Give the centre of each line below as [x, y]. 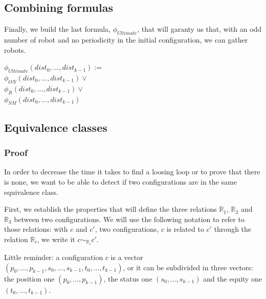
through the [233, 229]
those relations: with [36, 229]
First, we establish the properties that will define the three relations [110, 209]
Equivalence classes [56, 127]
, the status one [128, 278]
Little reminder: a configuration [54, 257]
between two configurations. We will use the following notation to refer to [129, 219]
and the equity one [232, 278]
